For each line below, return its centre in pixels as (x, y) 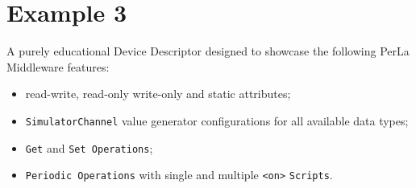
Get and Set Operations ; (89, 147)
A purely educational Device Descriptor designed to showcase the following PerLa (208, 51)
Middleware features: (58, 66)
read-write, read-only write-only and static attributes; (158, 94)
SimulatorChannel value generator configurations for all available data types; (217, 120)
